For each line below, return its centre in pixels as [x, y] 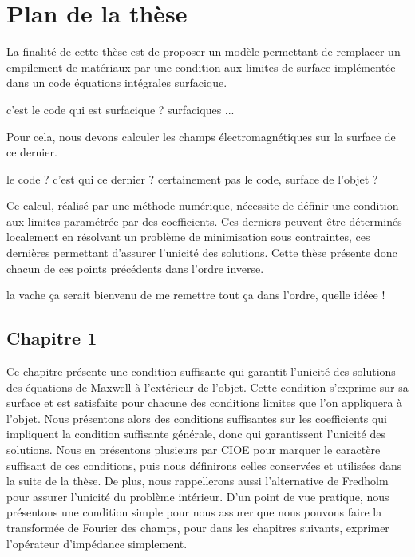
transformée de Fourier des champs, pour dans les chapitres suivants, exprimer [198, 527]
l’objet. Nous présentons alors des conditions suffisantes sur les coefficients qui [197, 418]
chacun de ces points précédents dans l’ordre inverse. [135, 268]
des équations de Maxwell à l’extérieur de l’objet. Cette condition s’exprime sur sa [207, 387]
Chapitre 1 [52, 338]
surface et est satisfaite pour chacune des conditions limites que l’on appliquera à [205, 403]
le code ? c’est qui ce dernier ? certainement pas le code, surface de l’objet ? [192, 178]
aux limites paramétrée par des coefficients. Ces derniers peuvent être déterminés [204, 221]
